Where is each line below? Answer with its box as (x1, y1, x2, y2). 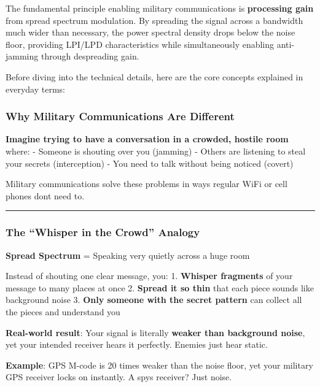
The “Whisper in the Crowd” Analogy (6, 224, 200, 240)
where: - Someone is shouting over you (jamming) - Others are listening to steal (6, 144, 306, 157)
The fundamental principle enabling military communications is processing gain (6, 2, 314, 14)
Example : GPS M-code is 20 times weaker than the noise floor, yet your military (6, 358, 313, 371)
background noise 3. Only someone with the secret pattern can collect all (6, 293, 302, 306)
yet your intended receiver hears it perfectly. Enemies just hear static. (6, 338, 268, 351)
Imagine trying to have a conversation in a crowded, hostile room (6, 132, 289, 145)
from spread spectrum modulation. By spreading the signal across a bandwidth (6, 13, 303, 26)
